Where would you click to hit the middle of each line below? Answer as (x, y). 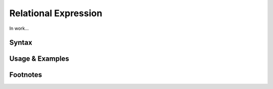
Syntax (21, 43)
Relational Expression (56, 13)
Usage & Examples (39, 59)
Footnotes (26, 75)
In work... (19, 28)
